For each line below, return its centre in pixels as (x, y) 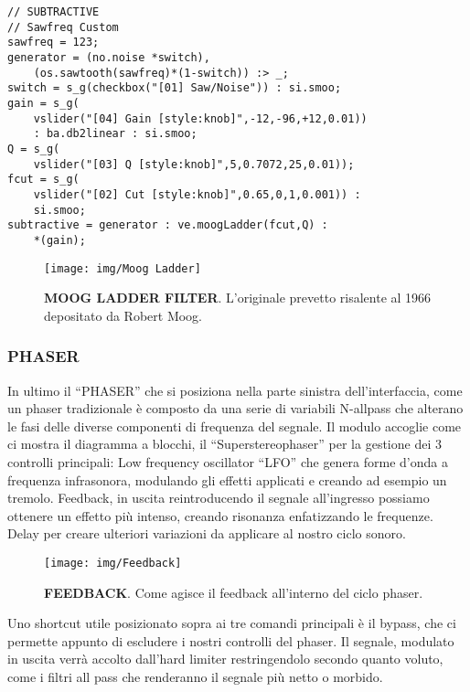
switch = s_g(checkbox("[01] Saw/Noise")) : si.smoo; (175, 88)
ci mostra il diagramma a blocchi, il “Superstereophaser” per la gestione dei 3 (224, 444)
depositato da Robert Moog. (123, 315)
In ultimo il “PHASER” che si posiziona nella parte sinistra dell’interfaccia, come (235, 390)
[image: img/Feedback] (113, 563)
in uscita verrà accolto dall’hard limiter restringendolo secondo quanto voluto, (225, 659)
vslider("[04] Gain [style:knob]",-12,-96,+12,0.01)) (200, 118)
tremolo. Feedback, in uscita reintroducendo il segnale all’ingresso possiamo (219, 498)
